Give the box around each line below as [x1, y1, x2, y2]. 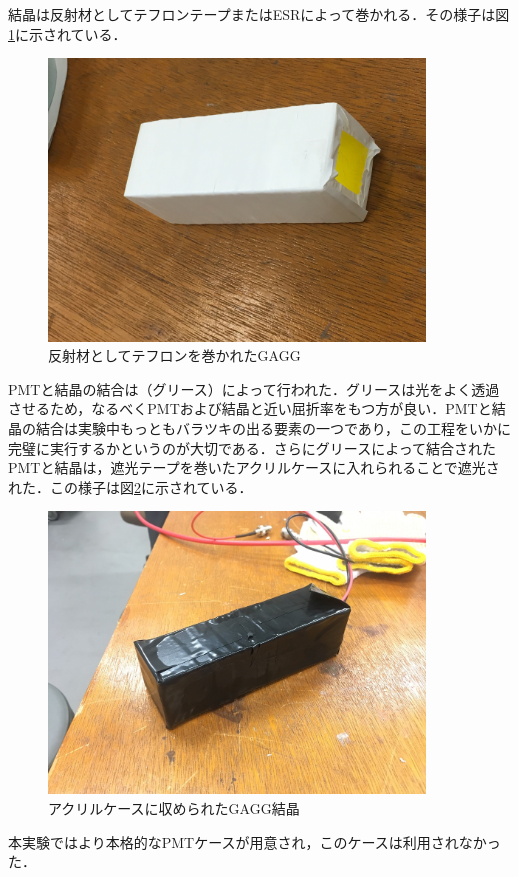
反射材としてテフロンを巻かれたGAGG [48, 345, 301, 366]
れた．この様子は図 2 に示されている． [8, 476, 253, 497]
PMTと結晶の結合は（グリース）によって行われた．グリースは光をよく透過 [8, 378, 500, 399]
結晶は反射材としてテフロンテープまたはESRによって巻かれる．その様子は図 [8, 4, 510, 24]
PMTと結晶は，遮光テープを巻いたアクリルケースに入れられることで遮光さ [8, 457, 500, 478]
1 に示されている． [8, 23, 127, 44]
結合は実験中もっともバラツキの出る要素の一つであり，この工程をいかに [35, 418, 511, 439]
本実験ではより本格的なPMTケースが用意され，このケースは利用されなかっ [8, 831, 501, 852]
